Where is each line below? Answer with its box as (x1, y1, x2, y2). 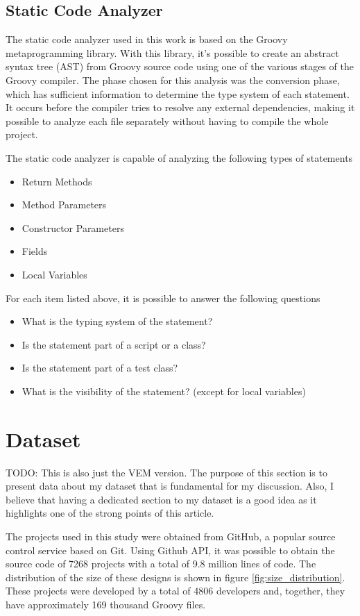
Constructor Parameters (22, 220, 124, 235)
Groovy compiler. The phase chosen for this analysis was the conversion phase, (6, 72, 340, 87)
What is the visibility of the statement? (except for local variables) (22, 383, 306, 398)
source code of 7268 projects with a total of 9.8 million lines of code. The (6, 556, 316, 571)
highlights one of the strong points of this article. (6, 506, 214, 520)
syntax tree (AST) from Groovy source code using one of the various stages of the (6, 59, 354, 74)
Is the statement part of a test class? (22, 360, 178, 375)
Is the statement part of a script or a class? (22, 337, 206, 351)
